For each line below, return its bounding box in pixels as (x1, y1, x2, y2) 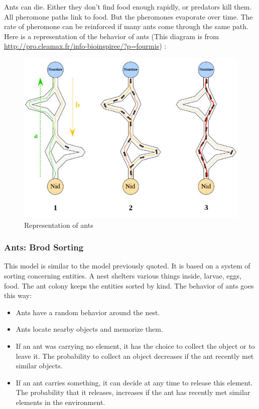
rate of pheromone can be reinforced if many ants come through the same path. (4, 21, 248, 32)
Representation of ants (24, 219, 93, 230)
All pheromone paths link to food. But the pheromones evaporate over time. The (4, 11, 253, 22)
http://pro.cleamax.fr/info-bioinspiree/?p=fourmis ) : (4, 41, 167, 51)
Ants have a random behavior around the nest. (16, 307, 160, 317)
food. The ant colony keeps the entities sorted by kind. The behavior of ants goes (4, 280, 254, 291)
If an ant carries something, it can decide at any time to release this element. (16, 377, 253, 387)
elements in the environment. (16, 396, 105, 407)
